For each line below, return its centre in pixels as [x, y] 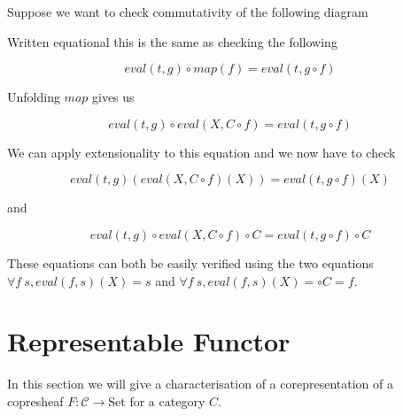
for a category [167, 401]
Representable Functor [149, 341]
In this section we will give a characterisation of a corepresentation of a [200, 384]
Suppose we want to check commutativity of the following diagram [188, 12]
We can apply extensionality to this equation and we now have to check [201, 152]
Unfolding [34, 97]
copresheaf [35, 401]
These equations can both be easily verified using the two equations [190, 262]
